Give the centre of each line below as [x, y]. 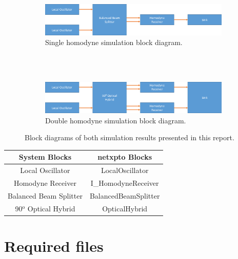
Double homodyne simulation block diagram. [116, 120]
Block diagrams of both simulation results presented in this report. [130, 137]
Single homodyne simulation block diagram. [114, 42]
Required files [54, 245]
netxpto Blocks [125, 157]
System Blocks [45, 157]
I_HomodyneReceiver [125, 182]
